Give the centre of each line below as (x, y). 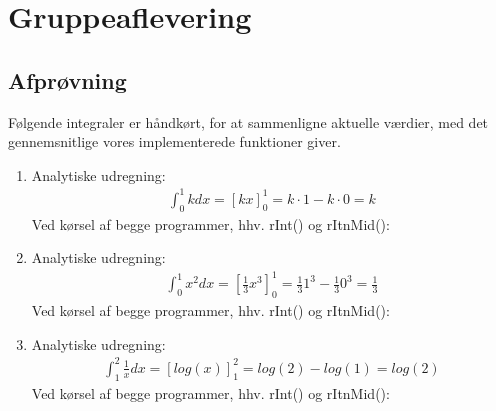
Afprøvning (67, 79)
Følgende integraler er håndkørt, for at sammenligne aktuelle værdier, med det (248, 121)
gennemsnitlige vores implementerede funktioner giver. (174, 141)
